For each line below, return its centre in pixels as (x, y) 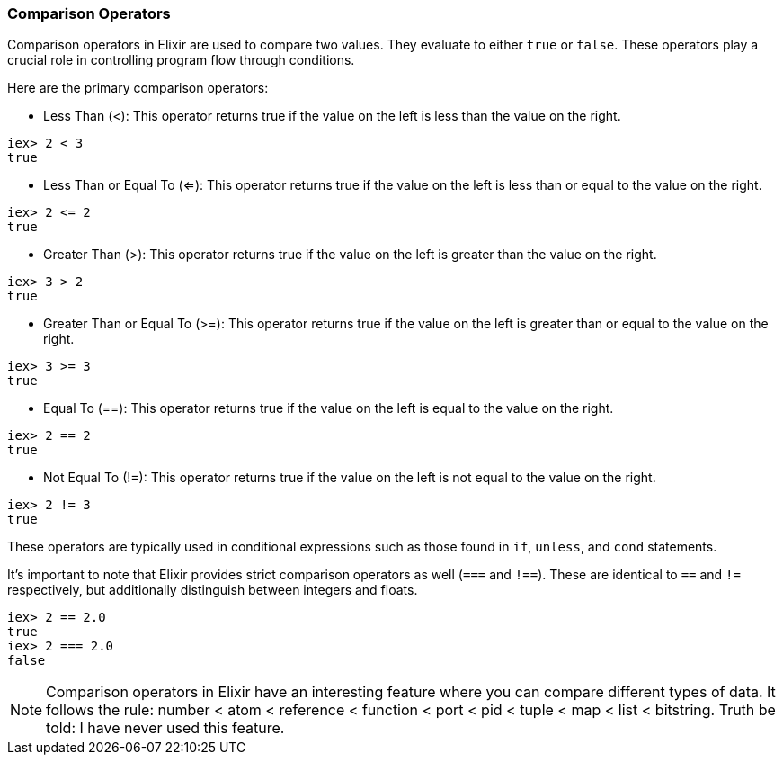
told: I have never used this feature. (165, 728)
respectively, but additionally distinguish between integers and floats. (213, 590)
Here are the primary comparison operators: (138, 88)
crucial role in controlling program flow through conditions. (181, 60)
